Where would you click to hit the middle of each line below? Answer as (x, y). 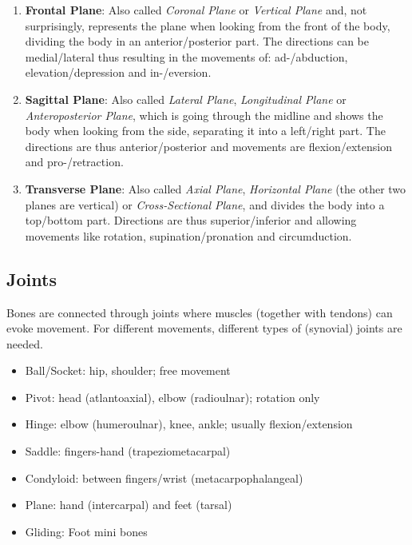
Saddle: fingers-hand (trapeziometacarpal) (128, 451)
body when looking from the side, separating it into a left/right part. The (205, 131)
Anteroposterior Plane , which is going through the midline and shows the (204, 115)
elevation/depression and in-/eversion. (118, 72)
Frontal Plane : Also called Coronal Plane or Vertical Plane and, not (196, 10)
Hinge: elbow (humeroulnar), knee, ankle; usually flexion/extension (189, 424)
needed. (25, 343)
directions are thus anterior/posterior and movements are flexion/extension (208, 146)
